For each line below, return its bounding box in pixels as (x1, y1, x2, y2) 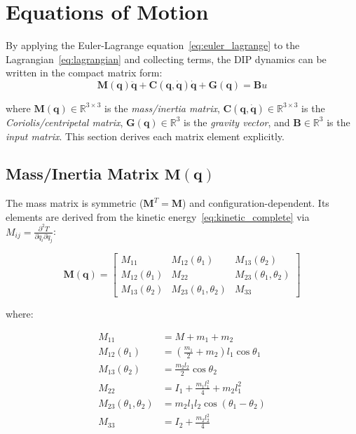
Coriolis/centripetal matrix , (6, 114, 123, 129)
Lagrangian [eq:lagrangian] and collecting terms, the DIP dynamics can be (6, 51, 327, 66)
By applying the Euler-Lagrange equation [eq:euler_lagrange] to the (6, 38, 300, 53)
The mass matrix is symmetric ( (6, 196, 144, 210)
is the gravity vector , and (184, 114, 290, 129)
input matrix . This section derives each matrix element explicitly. (6, 128, 285, 143)
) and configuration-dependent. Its (182, 196, 329, 210)
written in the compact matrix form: (6, 65, 163, 80)
